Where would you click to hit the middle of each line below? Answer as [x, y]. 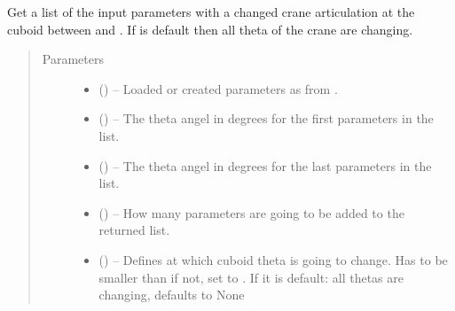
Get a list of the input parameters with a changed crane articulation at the [211, 12]
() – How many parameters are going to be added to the [251, 212]
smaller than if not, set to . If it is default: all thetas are [251, 277]
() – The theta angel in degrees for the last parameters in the [265, 165]
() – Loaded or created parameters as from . [218, 88]
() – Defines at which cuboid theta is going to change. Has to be [273, 259]
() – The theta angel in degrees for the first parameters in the [266, 118]
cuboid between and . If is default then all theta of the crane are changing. [210, 29]
